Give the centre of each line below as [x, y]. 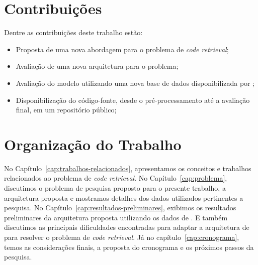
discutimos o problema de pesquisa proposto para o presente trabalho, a [115, 188]
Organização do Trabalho [93, 144]
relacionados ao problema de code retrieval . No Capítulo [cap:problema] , [116, 178]
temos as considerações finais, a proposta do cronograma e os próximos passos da [129, 247]
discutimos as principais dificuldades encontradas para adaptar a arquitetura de [127, 227]
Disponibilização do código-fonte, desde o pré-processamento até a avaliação [133, 100]
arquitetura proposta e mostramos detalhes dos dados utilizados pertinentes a [124, 197]
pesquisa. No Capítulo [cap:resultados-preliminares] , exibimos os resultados [120, 208]
